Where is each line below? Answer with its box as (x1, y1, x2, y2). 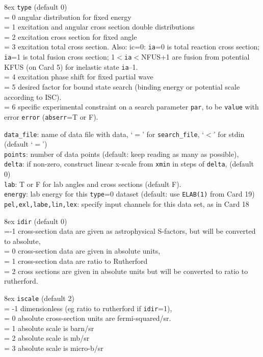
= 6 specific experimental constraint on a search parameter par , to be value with (4, 101, 259, 112)
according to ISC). (4, 91, 62, 102)
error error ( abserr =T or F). (4, 111, 98, 122)
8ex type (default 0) (4, 2, 67, 12)
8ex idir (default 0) (4, 215, 67, 226)
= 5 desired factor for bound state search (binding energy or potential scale (4, 81, 240, 92)
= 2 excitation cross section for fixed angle (4, 31, 137, 42)
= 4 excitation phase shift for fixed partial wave (4, 71, 153, 82)
